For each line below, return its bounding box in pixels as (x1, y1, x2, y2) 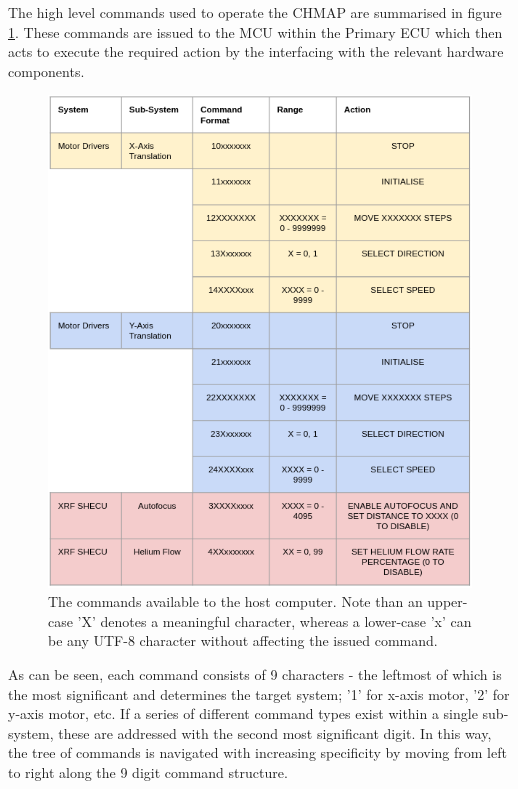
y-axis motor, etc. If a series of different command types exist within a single (8, 703, 478, 724)
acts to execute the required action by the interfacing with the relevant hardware (8, 41, 504, 62)
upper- (427, 591, 468, 612)
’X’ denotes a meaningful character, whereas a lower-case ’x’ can (77, 610, 472, 631)
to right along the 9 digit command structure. (8, 761, 288, 782)
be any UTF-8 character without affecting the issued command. (48, 630, 438, 651)
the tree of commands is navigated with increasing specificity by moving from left (8, 742, 507, 763)
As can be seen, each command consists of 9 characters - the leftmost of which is (8, 663, 502, 684)
